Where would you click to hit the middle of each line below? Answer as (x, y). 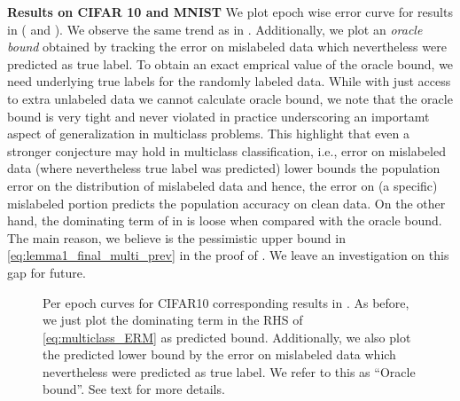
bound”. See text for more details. (134, 389)
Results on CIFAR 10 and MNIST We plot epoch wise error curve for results (230, 12)
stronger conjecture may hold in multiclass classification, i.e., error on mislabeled (226, 150)
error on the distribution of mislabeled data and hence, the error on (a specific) (222, 185)
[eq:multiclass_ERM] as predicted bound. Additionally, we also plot (227, 337)
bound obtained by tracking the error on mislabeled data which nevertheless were (227, 47)
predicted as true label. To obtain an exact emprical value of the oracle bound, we (230, 63)
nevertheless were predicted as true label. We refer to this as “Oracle (229, 371)
